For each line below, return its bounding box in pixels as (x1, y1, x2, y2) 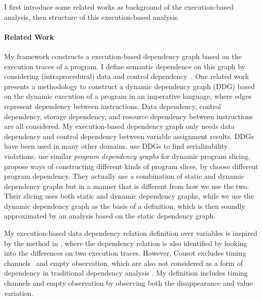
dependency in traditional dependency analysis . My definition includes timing (4, 267, 248, 278)
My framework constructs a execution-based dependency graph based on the (4, 50, 242, 61)
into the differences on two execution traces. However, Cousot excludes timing (4, 248, 246, 258)
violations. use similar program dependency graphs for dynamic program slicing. (4, 150, 251, 161)
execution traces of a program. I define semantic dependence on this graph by (4, 61, 246, 71)
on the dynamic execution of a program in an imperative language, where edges (4, 91, 252, 101)
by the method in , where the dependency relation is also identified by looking (4, 237, 247, 248)
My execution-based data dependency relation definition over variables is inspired (4, 228, 257, 238)
